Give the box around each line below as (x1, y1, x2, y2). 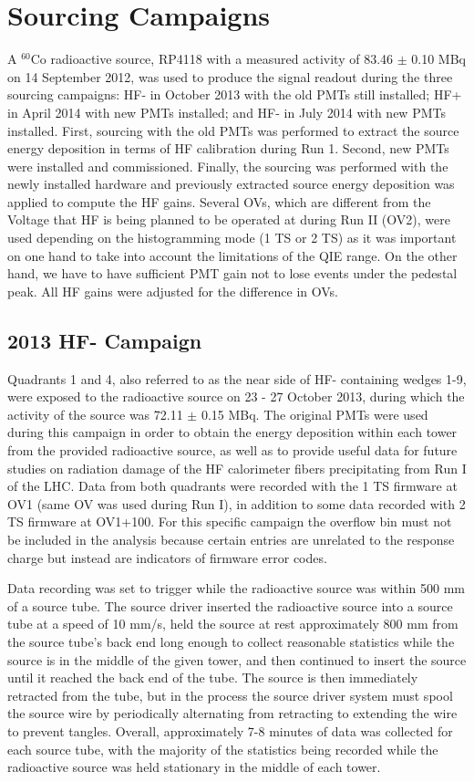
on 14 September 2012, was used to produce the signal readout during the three (7, 67, 453, 86)
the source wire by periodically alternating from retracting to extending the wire (7, 704, 458, 723)
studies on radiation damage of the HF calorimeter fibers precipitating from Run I (7, 458, 467, 477)
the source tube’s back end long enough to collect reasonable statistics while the (7, 631, 455, 651)
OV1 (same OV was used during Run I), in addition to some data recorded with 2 (7, 494, 466, 513)
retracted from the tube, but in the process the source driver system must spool (7, 685, 453, 704)
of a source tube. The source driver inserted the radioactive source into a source (7, 596, 453, 615)
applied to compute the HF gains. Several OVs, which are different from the (7, 192, 431, 211)
